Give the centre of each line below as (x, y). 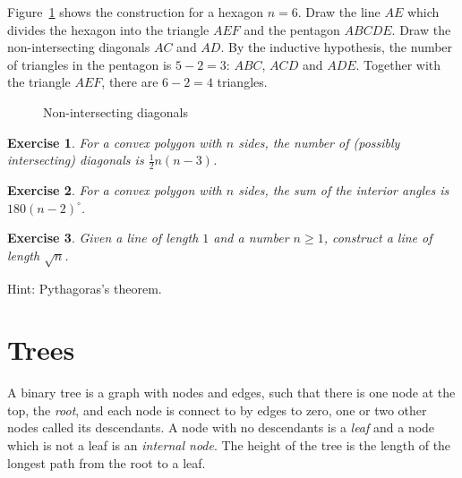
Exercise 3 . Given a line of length (103, 238)
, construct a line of (378, 238)
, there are (130, 82)
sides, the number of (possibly (319, 142)
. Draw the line (339, 12)
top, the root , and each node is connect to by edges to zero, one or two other (217, 410)
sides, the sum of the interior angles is (344, 189)
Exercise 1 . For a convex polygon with (115, 142)
